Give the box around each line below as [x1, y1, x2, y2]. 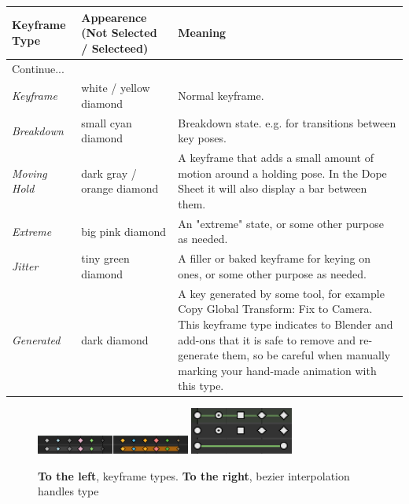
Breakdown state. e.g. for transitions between [178, 114, 396, 131]
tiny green [81, 250, 130, 267]
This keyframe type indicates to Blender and [178, 315, 393, 332]
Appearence [81, 9, 147, 25]
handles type [38, 483, 99, 499]
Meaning [178, 24, 227, 41]
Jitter [12, 258, 39, 274]
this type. [178, 377, 224, 394]
